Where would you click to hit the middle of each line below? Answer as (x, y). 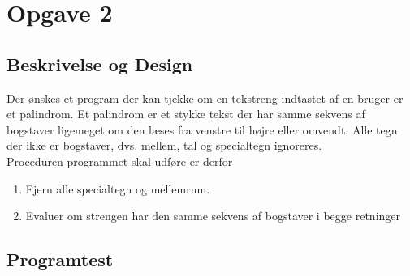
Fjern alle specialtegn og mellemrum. (118, 188)
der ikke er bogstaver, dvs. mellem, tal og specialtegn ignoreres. (164, 145)
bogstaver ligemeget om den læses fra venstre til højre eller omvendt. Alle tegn (202, 129)
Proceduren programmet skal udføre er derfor (120, 161)
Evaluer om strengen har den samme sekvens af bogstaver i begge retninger (213, 216)
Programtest (60, 259)
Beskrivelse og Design (100, 64)
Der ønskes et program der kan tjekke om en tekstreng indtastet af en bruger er (205, 98)
